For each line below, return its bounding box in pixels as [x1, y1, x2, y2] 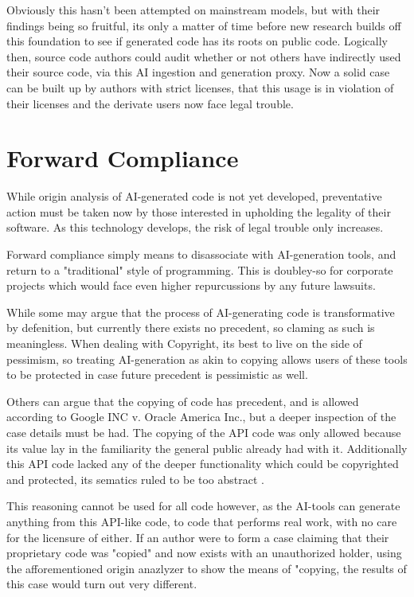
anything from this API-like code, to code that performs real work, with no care [6, 513, 397, 529]
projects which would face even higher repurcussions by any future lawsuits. [6, 277, 376, 294]
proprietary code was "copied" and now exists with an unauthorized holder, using [6, 544, 402, 561]
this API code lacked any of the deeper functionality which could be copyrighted [6, 455, 399, 472]
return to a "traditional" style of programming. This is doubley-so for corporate [6, 261, 393, 278]
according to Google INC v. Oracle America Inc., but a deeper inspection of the [6, 408, 396, 425]
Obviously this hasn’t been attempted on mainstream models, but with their [6, 2, 381, 18]
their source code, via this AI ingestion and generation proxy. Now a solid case [6, 64, 390, 80]
